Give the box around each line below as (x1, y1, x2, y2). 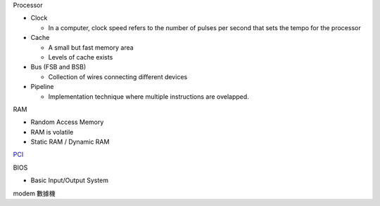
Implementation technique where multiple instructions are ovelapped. (48, 92, 249, 101)
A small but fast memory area (48, 43, 134, 52)
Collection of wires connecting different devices (48, 72, 188, 81)
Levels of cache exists (48, 53, 113, 61)
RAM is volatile (30, 128, 74, 136)
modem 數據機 (13, 189, 56, 198)
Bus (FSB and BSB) (30, 63, 87, 71)
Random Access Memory (30, 118, 104, 126)
